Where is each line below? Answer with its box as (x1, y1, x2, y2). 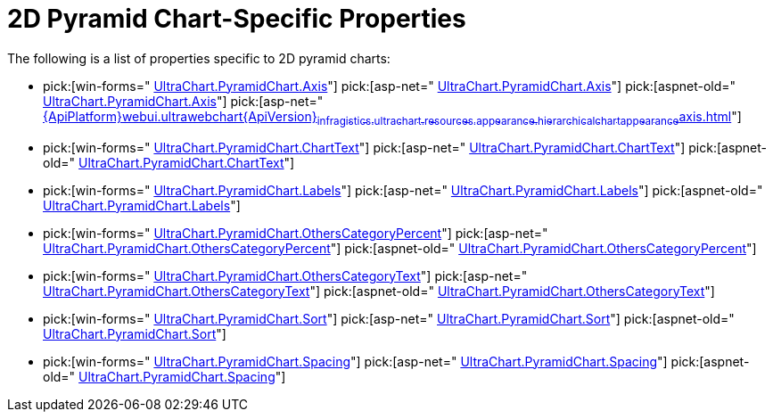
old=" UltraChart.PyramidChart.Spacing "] (43, 368, 286, 384)
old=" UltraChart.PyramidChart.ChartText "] (43, 154, 295, 170)
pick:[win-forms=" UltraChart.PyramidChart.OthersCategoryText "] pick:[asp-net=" (43, 267, 528, 283)
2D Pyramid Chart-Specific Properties (7, 4, 466, 34)
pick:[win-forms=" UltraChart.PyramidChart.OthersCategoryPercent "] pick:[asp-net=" (43, 225, 548, 241)
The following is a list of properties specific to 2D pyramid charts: (7, 50, 391, 66)
